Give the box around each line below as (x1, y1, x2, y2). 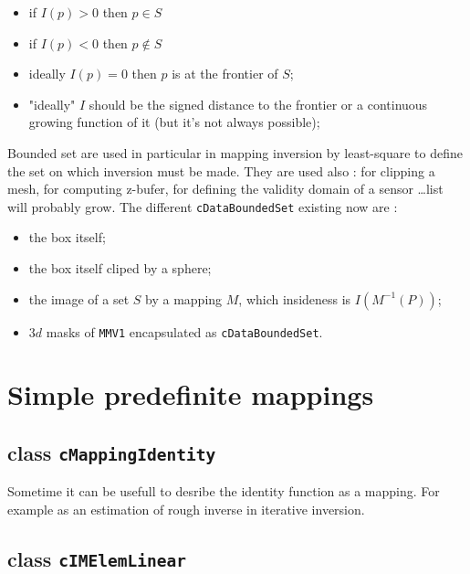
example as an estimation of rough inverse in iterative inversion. (7, 500, 365, 518)
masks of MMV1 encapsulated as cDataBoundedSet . (46, 322, 323, 341)
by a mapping (145, 289, 223, 308)
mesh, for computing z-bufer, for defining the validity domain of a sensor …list (7, 179, 444, 198)
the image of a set (28, 289, 130, 308)
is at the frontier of (172, 64, 278, 83)
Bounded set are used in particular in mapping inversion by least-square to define (7, 143, 463, 162)
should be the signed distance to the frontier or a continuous (89, 94, 428, 113)
